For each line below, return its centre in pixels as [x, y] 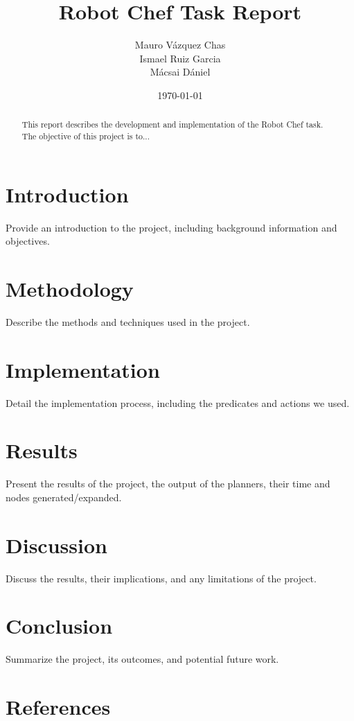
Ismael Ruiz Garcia [180, 58]
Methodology [70, 288]
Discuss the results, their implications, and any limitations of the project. [161, 578]
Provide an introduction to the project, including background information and [171, 227]
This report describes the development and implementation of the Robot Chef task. [172, 124]
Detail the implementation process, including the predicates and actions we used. [178, 402]
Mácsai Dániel [180, 72]
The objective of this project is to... [86, 136]
